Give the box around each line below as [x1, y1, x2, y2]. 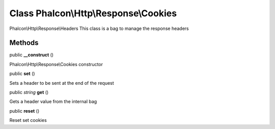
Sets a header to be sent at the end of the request [9, 80, 114, 86]
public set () [9, 71, 35, 77]
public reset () [9, 108, 40, 114]
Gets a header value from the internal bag [9, 99, 97, 105]
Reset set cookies [9, 117, 47, 123]
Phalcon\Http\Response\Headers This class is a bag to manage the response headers [9, 25, 189, 31]
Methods [9, 39, 39, 47]
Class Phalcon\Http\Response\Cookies [9, 8, 177, 19]
